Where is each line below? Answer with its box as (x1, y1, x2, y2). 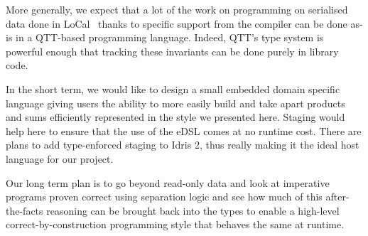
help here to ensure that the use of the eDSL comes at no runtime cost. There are (6, 123, 362, 138)
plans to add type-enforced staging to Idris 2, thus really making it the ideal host (6, 137, 359, 152)
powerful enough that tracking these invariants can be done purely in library (6, 43, 339, 58)
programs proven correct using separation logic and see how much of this (6, 189, 323, 204)
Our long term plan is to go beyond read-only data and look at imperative (6, 175, 330, 190)
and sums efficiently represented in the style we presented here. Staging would (6, 109, 345, 124)
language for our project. (6, 151, 114, 166)
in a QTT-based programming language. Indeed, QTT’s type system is (16, 30, 324, 45)
